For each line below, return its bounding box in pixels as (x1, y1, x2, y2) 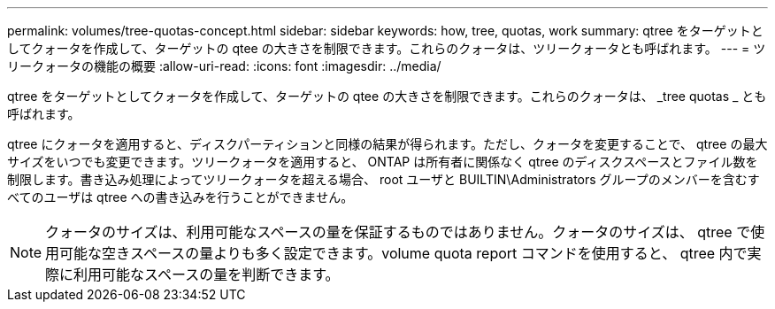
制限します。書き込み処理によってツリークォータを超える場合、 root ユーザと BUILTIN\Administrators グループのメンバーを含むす (7, 172, 760, 187)
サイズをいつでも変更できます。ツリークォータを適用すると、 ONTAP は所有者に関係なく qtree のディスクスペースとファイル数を (7, 154, 758, 169)
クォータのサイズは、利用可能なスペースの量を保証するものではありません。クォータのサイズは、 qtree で (45, 223, 751, 241)
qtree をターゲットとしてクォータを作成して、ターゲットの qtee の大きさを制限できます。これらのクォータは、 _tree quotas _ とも (7, 89, 767, 104)
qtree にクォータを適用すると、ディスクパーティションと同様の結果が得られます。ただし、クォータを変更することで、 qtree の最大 (7, 136, 768, 151)
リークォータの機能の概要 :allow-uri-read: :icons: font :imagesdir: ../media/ (7, 58, 441, 73)
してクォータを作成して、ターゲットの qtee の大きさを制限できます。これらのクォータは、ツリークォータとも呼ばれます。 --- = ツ (7, 41, 766, 56)
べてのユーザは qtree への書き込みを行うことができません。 (7, 189, 354, 205)
